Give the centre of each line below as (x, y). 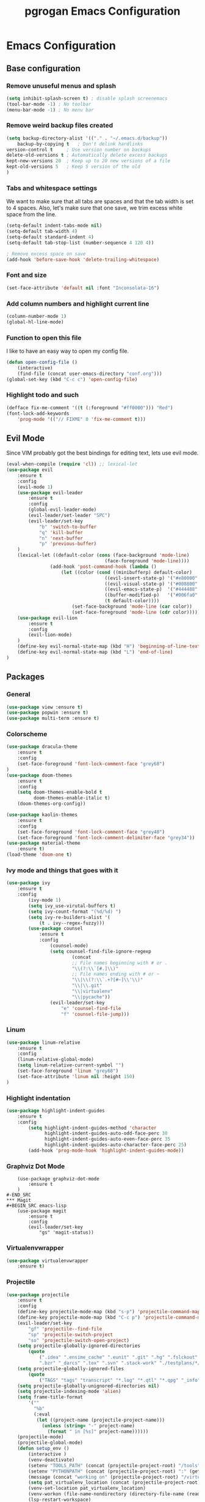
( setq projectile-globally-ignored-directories (79, 1346)
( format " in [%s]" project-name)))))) (98, 1432)
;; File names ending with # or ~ (116, 974)
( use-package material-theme (43, 843)
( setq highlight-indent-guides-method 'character (92, 1128)
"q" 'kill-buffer (61, 532)
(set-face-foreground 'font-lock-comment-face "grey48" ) (91, 832)
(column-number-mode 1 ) (37, 316)
